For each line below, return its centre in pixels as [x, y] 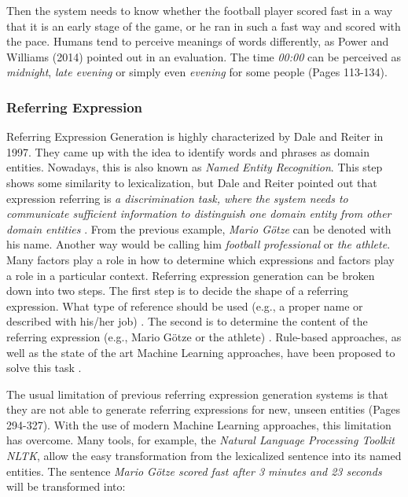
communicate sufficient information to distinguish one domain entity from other [199, 214]
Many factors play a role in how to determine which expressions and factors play [200, 259]
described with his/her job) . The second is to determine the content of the [187, 321]
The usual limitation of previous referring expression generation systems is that [197, 394]
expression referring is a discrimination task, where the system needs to [177, 198]
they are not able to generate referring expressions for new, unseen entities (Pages [204, 409]
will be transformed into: [66, 486]
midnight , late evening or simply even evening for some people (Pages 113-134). [197, 72]
